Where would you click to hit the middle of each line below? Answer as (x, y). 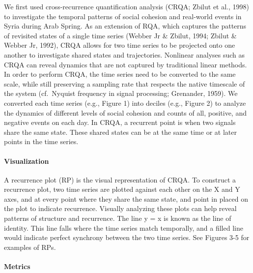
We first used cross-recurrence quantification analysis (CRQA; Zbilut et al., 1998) (127, 6)
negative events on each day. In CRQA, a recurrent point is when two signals (120, 122)
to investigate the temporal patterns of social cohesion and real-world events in (123, 16)
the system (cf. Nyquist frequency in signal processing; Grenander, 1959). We (121, 93)
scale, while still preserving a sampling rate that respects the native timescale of (125, 83)
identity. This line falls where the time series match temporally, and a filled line (124, 227)
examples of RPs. (30, 247)
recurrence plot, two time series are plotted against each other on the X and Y (122, 189)
